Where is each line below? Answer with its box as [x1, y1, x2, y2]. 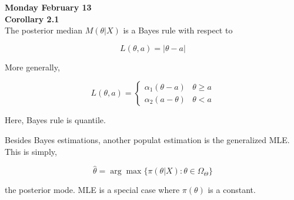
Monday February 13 [5, 1, 92, 13]
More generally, [5, 60, 60, 73]
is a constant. [208, 184, 256, 196]
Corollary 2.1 [5, 12, 59, 25]
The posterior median [5, 24, 82, 36]
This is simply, [5, 145, 57, 157]
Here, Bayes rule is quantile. [5, 114, 106, 126]
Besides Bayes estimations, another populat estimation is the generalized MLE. [5, 133, 290, 145]
